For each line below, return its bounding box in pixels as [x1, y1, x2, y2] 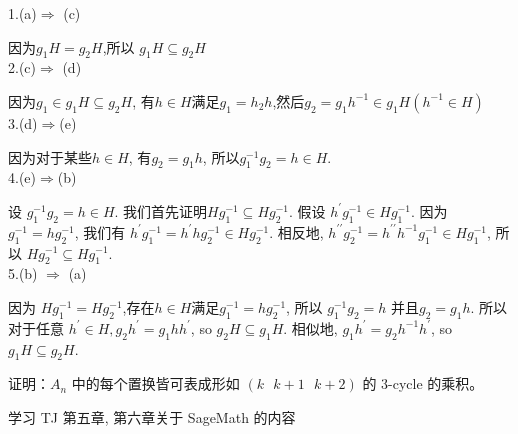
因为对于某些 [8, 146, 92, 167]
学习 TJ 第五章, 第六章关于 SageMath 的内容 [8, 406, 296, 427]
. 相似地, [283, 317, 338, 338]
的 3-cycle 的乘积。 [362, 373, 484, 394]
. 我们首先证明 [114, 200, 208, 221]
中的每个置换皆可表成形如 [71, 373, 240, 394]
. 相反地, [269, 221, 324, 242]
